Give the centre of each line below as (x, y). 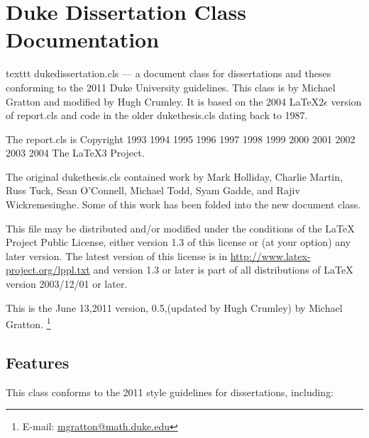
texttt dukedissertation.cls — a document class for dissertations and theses (169, 73)
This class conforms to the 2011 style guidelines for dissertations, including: (170, 392)
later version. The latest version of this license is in (117, 255)
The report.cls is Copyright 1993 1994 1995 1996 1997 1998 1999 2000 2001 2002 (181, 139)
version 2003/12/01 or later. (67, 284)
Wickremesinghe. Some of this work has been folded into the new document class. (183, 204)
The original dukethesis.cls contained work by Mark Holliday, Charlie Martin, (174, 176)
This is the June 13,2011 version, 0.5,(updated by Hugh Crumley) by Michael (174, 307)
